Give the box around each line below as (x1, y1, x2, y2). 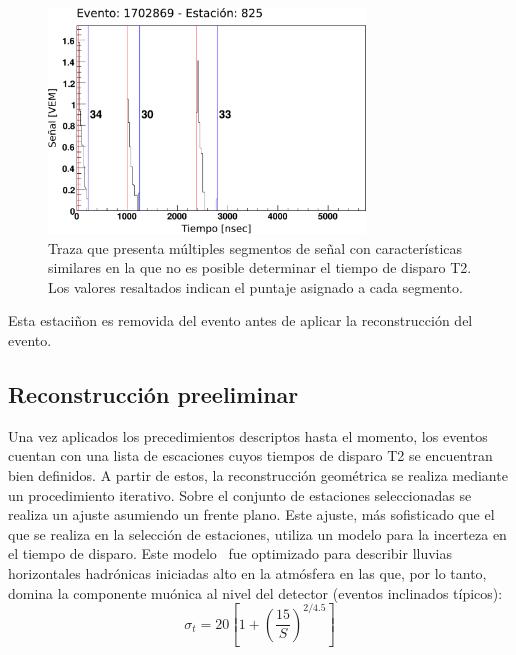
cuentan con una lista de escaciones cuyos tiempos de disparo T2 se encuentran (8, 445, 493, 466)
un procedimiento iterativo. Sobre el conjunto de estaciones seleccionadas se (8, 484, 472, 505)
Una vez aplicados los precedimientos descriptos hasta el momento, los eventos (8, 425, 488, 446)
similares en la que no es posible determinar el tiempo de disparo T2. (48, 257, 472, 278)
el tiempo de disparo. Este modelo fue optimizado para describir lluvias (8, 543, 453, 564)
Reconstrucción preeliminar (8, 379, 299, 410)
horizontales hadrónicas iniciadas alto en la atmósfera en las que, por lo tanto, (8, 563, 487, 583)
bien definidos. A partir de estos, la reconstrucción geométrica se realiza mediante (8, 465, 508, 486)
